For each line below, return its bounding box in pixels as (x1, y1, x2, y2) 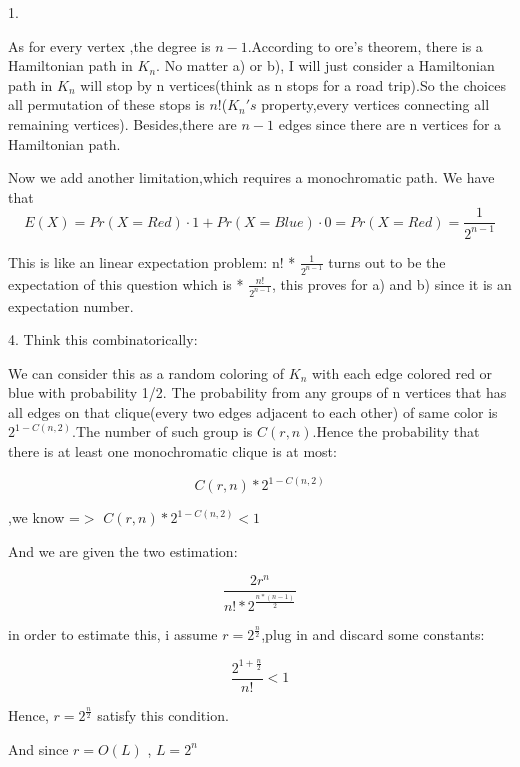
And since (8, 738, 69, 759)
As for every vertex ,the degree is (8, 35, 211, 56)
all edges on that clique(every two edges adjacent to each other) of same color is (8, 401, 498, 422)
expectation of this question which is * (8, 273, 244, 294)
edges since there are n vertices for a (278, 113, 502, 134)
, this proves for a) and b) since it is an (271, 273, 512, 294)
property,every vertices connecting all (261, 94, 490, 115)
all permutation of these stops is (8, 94, 205, 115)
